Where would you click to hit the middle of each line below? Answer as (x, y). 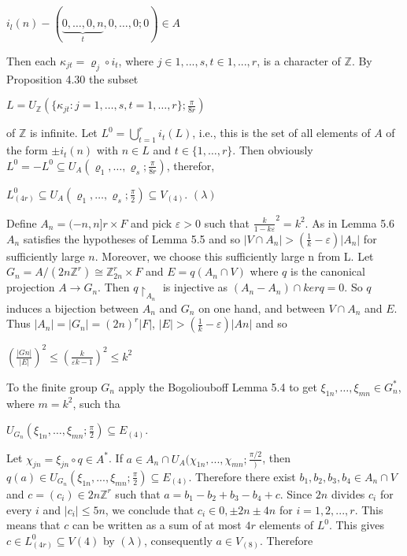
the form (27, 150)
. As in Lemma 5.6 (350, 222)
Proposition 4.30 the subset (72, 78)
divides (348, 493)
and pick (152, 222)
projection (31, 287)
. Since (296, 493)
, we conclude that (150, 509)
